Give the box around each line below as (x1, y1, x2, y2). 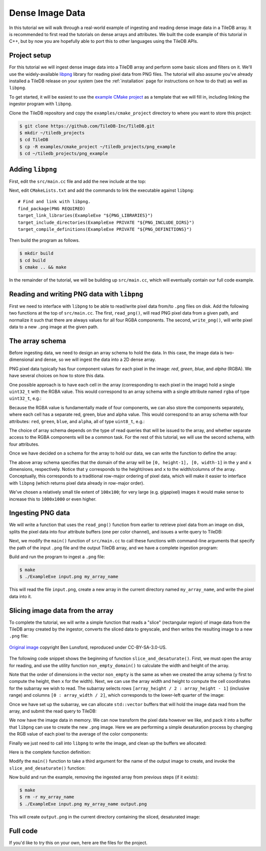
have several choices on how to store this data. (9, 373, 105, 379)
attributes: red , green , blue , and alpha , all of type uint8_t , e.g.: (9, 418, 145, 424)
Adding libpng (9, 165, 57, 174)
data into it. (9, 593, 32, 599)
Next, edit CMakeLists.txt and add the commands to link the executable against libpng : (9, 187, 195, 193)
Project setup (9, 51, 52, 60)
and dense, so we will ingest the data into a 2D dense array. (34, 356, 156, 362)
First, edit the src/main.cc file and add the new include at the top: (9, 178, 146, 184)
